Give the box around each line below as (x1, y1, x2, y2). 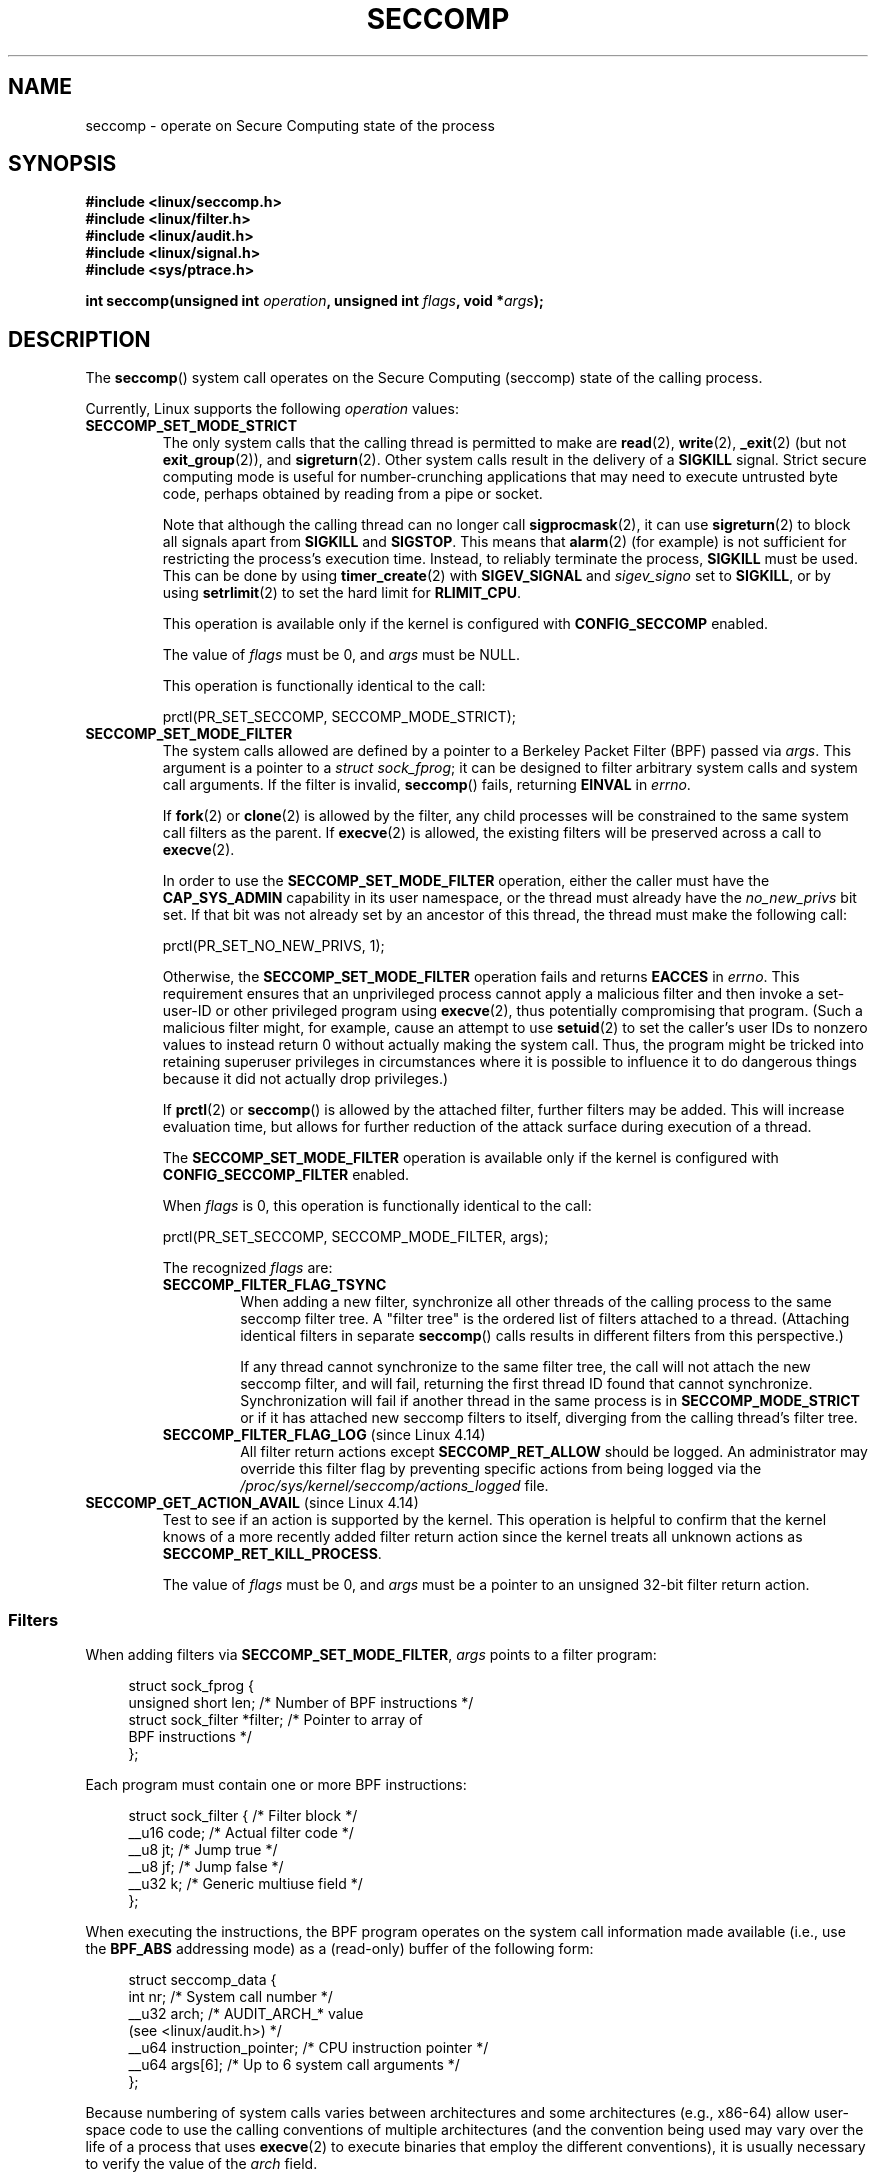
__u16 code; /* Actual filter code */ (128, 1824, 354, 1842)
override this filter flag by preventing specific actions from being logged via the (240, 1460, 762, 1478)
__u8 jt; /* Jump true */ (128, 1841, 278, 1859)
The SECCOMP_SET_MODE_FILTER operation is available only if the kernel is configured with (162, 1149, 779, 1167)
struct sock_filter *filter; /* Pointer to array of (128, 1711, 423, 1729)
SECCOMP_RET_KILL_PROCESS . (162, 1545, 382, 1563)
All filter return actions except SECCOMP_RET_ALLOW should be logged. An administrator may (240, 1443, 868, 1461)
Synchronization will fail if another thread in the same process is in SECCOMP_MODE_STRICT (240, 1392, 860, 1410)
